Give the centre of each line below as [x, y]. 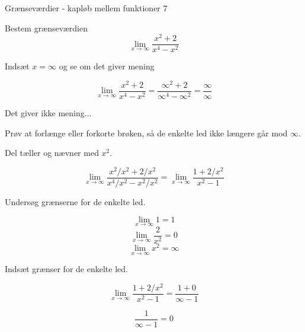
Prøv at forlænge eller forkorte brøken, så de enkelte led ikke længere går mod [146, 133]
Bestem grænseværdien [46, 28]
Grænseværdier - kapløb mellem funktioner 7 [86, 8]
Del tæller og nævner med [52, 153]
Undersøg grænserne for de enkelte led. [75, 201]
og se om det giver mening [107, 66]
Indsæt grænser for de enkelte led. [66, 269]
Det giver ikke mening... [48, 113]
